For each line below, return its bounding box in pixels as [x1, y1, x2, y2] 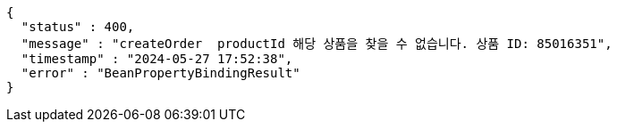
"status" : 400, [21, 20, 135, 34]
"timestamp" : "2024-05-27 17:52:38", [21, 52, 293, 66]
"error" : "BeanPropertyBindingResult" [21, 66, 300, 80]
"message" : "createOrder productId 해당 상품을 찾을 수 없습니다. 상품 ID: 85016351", [21, 36, 613, 51]
